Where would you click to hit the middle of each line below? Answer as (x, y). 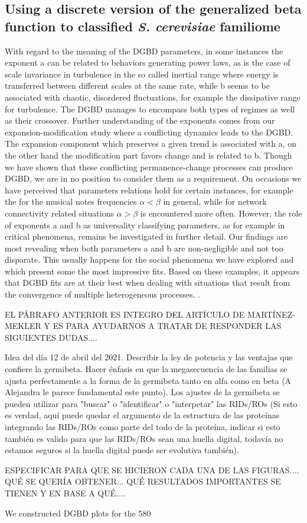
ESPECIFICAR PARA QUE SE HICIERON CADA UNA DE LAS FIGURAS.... (152, 469)
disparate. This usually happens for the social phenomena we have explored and (149, 259)
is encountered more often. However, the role (221, 213)
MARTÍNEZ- (271, 314)
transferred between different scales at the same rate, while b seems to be (137, 85)
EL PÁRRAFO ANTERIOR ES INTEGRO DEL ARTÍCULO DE (125, 314)
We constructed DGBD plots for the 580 (78, 513)
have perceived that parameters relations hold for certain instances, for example (149, 190)
